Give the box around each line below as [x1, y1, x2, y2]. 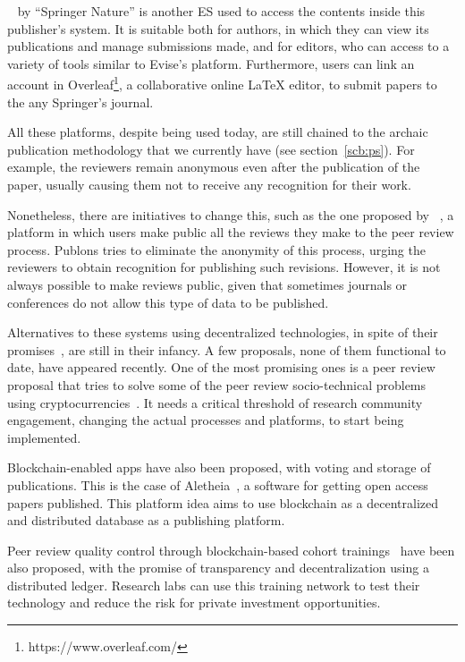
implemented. [7, 428, 81, 446]
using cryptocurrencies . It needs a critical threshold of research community [7, 393, 423, 412]
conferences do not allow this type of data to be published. [7, 293, 329, 311]
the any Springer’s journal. [7, 92, 154, 111]
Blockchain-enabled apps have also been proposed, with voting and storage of [7, 458, 431, 477]
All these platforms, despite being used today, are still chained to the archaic [7, 123, 428, 141]
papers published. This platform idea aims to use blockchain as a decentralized [7, 493, 439, 512]
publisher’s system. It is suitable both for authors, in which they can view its [7, 19, 429, 38]
